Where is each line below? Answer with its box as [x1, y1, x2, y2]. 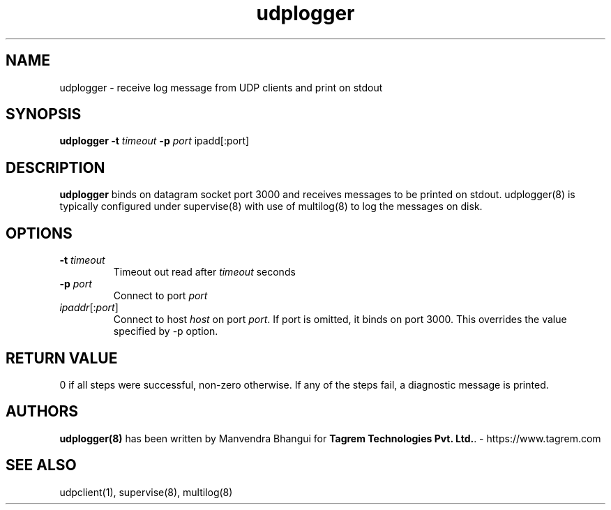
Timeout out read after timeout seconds [113, 266, 296, 278]
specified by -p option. [113, 325, 218, 338]
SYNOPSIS [6, 105, 82, 123]
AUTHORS [6, 403, 79, 421]
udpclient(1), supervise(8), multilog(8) [59, 486, 233, 498]
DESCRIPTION [6, 158, 105, 177]
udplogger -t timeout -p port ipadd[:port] [59, 135, 250, 147]
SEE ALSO [6, 456, 77, 474]
